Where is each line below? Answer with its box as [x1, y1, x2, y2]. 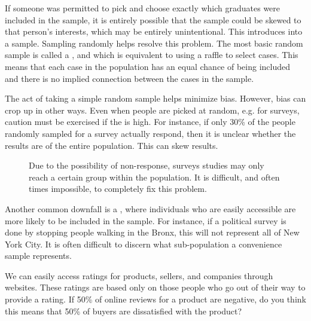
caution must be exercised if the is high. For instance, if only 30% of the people [5, 115, 295, 128]
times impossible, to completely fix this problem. [29, 182, 207, 195]
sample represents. [5, 249, 72, 262]
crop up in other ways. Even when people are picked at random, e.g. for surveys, [5, 103, 300, 116]
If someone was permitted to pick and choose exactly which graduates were [5, 2, 280, 14]
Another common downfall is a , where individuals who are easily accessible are [5, 202, 296, 215]
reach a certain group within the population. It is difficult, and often [29, 170, 280, 183]
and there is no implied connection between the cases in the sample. [5, 72, 254, 84]
